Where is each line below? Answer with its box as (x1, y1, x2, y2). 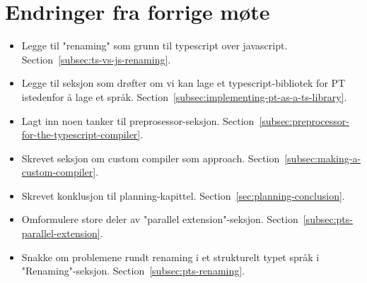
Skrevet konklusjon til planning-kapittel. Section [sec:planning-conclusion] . (21, 188, 345, 203)
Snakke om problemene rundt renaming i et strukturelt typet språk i (21, 249, 320, 264)
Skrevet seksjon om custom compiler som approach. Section (21, 150, 280, 165)
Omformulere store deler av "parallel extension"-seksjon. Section (21, 212, 298, 227)
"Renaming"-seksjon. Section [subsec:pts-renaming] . (21, 263, 245, 278)
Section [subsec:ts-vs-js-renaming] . (21, 52, 171, 66)
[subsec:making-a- (284, 150, 361, 165)
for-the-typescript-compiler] (21, 127, 141, 142)
